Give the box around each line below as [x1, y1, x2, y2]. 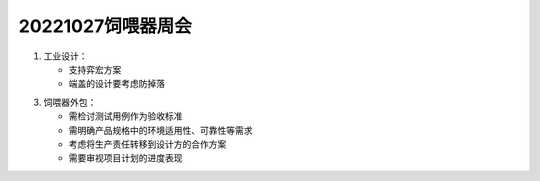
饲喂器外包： [43, 96, 97, 108]
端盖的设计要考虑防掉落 [68, 78, 165, 90]
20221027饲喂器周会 [18, 15, 192, 37]
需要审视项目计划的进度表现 [68, 152, 183, 164]
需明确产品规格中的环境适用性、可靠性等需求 [68, 124, 253, 136]
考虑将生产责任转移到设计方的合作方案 [68, 138, 227, 150]
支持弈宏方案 [68, 63, 122, 75]
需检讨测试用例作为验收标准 [68, 110, 183, 122]
